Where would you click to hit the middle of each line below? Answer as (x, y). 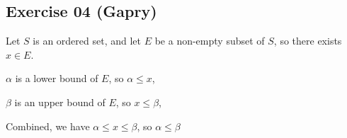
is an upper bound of (60, 102)
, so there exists (308, 41)
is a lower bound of (57, 78)
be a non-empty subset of (210, 41)
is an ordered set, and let (87, 41)
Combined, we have (48, 126)
